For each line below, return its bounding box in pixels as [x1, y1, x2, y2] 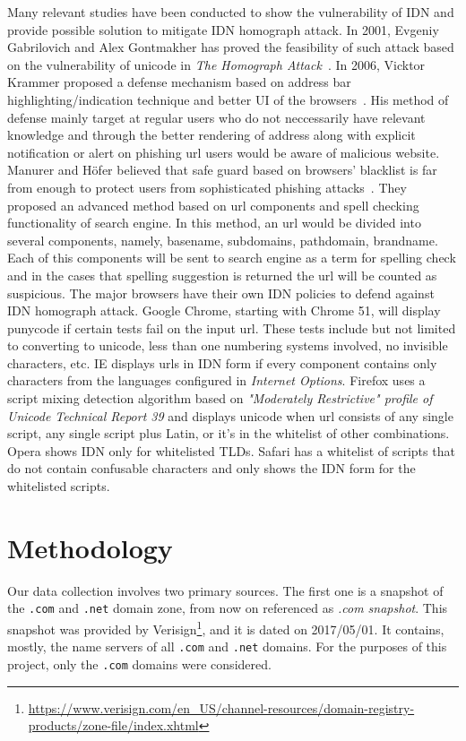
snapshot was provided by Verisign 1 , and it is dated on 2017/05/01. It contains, [7, 617, 444, 638]
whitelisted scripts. [7, 477, 110, 495]
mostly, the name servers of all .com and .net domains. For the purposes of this [7, 637, 447, 656]
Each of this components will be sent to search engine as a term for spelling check [7, 248, 456, 267]
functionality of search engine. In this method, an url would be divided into [7, 213, 421, 232]
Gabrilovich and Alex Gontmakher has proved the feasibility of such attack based [7, 38, 454, 56]
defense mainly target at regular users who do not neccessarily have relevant [7, 108, 426, 126]
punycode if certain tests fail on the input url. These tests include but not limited [7, 318, 456, 337]
